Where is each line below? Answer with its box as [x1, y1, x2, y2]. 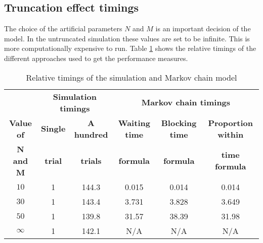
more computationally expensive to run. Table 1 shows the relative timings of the [4, 43, 256, 53]
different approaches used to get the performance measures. [4, 52, 188, 63]
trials [80, 154, 102, 166]
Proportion [208, 116, 253, 129]
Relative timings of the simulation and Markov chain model [26, 71, 237, 83]
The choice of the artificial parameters [4, 23, 122, 34]
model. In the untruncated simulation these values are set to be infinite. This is [4, 33, 250, 43]
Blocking [161, 116, 197, 129]
